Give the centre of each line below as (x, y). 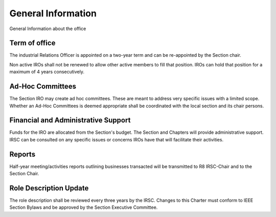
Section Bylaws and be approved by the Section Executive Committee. (84, 207)
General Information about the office (48, 29)
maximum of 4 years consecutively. (47, 72)
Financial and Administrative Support (70, 120)
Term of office (32, 43)
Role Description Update (49, 188)
